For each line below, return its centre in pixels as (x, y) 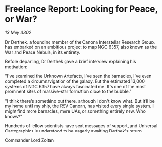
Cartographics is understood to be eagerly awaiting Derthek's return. (74, 131)
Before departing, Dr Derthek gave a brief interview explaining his (71, 61)
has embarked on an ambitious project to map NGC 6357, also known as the (81, 47)
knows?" (14, 116)
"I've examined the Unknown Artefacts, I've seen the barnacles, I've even (78, 76)
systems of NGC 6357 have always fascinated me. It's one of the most (75, 86)
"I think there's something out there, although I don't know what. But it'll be (80, 101)
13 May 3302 (18, 32)
